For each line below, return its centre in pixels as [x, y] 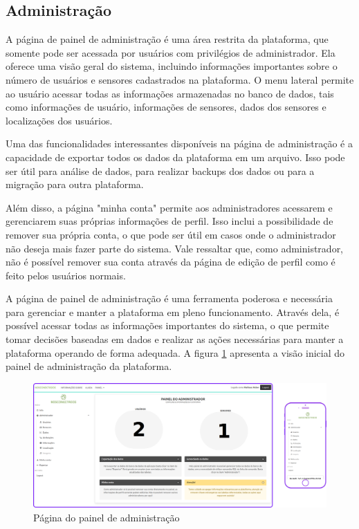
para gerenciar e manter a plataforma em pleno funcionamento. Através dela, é [173, 312]
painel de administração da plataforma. [89, 366]
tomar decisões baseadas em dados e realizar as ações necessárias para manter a [175, 339]
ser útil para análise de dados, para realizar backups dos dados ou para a [160, 170]
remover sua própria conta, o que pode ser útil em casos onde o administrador [171, 234]
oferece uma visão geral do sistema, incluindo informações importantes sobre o [172, 66]
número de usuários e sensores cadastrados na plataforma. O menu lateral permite [180, 79]
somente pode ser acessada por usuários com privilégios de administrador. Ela [171, 52]
